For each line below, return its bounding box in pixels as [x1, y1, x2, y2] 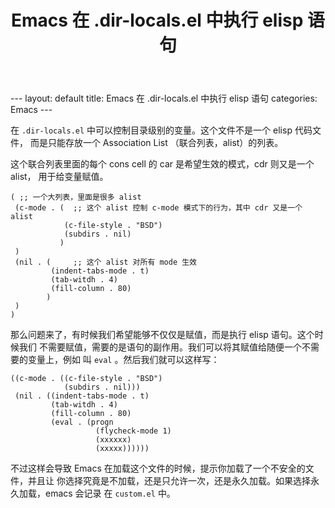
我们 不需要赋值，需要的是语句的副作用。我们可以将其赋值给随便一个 [18, 341, 302, 353]
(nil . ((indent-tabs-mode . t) [14, 391, 150, 401]
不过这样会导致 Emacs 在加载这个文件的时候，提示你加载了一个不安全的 [10, 462, 306, 475]
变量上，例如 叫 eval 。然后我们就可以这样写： [27, 354, 220, 366]
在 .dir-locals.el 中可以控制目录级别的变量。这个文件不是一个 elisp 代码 [10, 124, 313, 136]
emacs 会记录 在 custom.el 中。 [44, 487, 176, 500]
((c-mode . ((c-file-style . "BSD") [10, 374, 163, 384]
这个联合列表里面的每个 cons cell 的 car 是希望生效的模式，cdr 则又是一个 [10, 158, 315, 170]
